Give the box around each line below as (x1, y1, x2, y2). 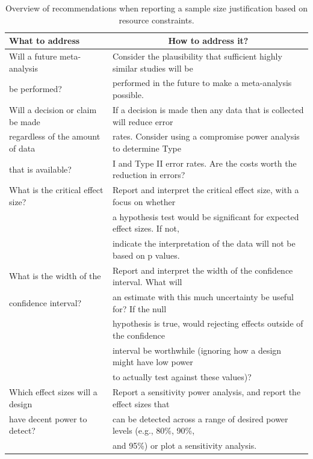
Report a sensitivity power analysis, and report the (112, 386, 301, 398)
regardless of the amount (9, 130, 101, 143)
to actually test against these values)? (112, 371, 252, 383)
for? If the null (112, 302, 167, 315)
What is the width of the (9, 270, 101, 282)
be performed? (9, 82, 62, 95)
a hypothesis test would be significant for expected (112, 210, 299, 223)
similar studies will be (112, 61, 193, 74)
